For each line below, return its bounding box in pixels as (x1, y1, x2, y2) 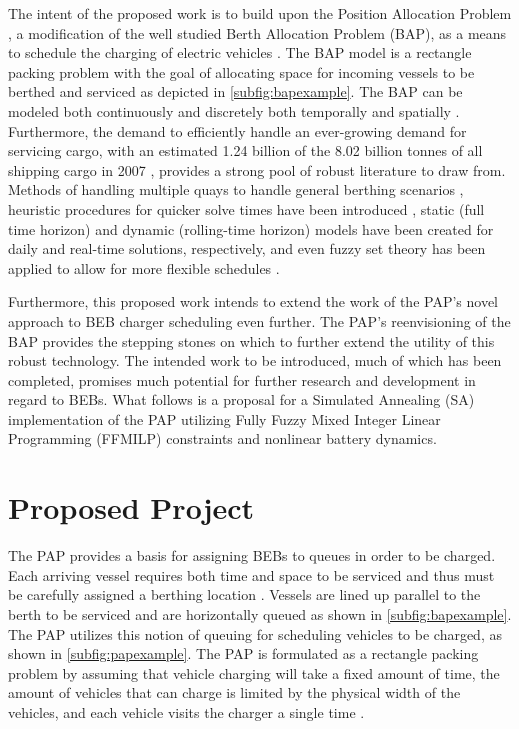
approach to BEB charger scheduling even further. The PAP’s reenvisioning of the (8, 310, 511, 331)
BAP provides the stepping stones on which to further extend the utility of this (8, 330, 495, 351)
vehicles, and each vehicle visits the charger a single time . (8, 701, 365, 722)
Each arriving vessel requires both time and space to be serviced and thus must (8, 564, 495, 585)
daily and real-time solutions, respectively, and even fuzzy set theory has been (8, 238, 486, 259)
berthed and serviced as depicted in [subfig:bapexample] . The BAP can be (8, 81, 463, 102)
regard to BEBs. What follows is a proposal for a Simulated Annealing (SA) (8, 389, 475, 410)
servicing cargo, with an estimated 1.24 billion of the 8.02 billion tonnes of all (8, 140, 483, 161)
